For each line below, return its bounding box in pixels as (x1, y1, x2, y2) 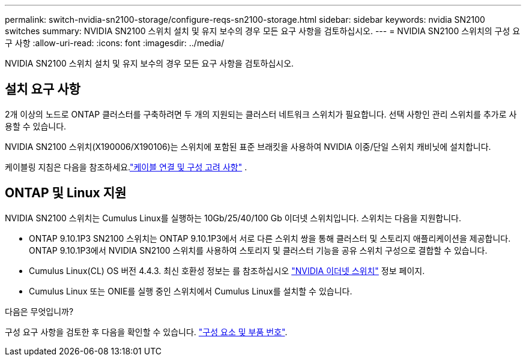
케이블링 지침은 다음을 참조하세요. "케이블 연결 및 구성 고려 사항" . (5, 161, 247, 172)
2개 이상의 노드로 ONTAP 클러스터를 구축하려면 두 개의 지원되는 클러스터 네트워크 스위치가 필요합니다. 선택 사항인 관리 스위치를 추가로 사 (5, 109, 517, 119)
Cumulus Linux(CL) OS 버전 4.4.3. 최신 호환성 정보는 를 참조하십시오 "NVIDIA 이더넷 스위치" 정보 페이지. (29, 265, 425, 276)
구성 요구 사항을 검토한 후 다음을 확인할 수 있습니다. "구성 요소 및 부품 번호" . (5, 326, 288, 337)
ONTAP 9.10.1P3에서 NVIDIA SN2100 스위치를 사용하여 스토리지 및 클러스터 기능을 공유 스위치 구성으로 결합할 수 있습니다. (29, 245, 488, 255)
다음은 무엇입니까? (5, 306, 74, 317)
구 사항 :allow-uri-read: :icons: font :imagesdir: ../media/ (5, 38, 225, 48)
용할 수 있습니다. (5, 121, 67, 131)
